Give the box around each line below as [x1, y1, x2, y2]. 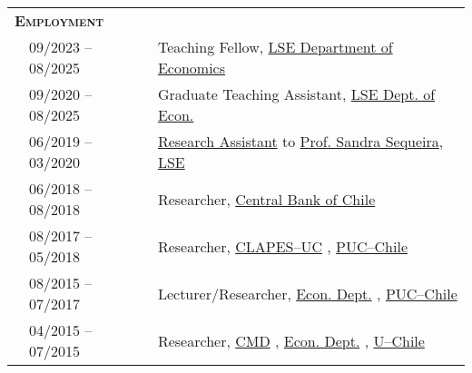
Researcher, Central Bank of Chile [157, 188, 376, 210]
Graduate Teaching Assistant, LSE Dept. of [157, 83, 436, 104]
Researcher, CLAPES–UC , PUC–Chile [157, 235, 408, 257]
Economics [157, 57, 226, 78]
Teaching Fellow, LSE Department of [157, 36, 393, 57]
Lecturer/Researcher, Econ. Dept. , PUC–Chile [157, 282, 457, 304]
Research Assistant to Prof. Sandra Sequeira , [157, 131, 444, 152]
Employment [15, 10, 104, 31]
